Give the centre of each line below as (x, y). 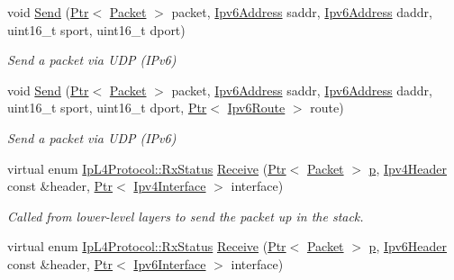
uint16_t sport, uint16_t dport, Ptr (107, 108)
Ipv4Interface (170, 186)
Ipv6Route (256, 108)
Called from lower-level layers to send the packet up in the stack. (186, 216)
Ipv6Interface (170, 263)
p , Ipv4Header (408, 168)
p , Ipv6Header (408, 246)
